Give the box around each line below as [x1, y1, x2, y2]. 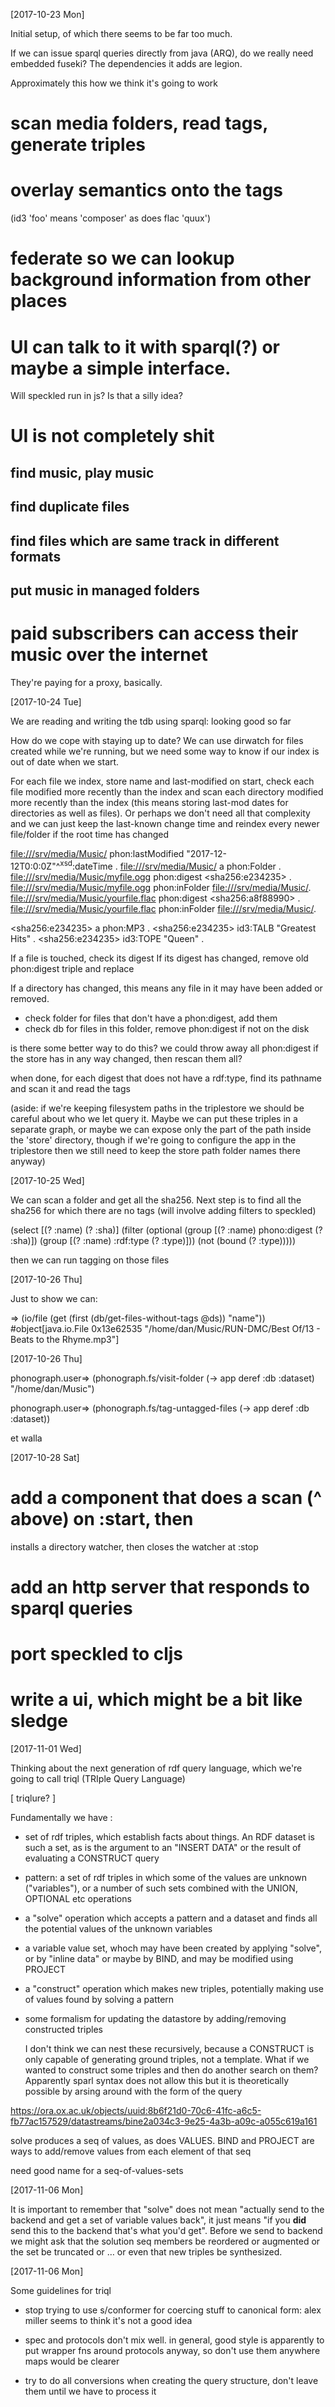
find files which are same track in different [10, 532, 280, 549]
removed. [10, 992, 50, 1004]
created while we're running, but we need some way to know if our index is [10, 745, 320, 757]
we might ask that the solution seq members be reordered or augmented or [10, 2235, 321, 2247]
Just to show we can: [10, 1292, 98, 1304]
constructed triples [24, 2023, 103, 2035]
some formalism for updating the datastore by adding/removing [24, 2012, 287, 2024]
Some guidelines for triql [10, 2284, 112, 2296]
